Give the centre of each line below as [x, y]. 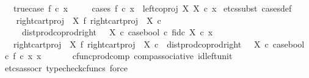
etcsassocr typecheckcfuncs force [66, 67]
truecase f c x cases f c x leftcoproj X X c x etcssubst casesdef [152, 8]
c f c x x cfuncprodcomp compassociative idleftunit [118, 56]
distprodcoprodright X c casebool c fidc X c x [117, 32]
